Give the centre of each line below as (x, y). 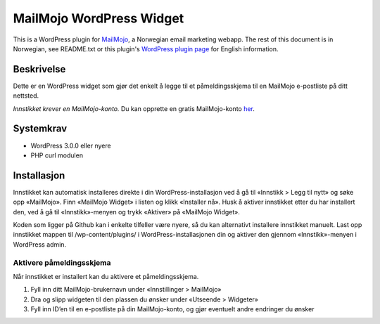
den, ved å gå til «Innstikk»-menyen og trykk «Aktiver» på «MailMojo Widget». (127, 212)
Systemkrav (40, 129)
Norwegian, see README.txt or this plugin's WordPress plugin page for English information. (146, 48)
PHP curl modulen (57, 155)
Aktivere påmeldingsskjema (62, 262)
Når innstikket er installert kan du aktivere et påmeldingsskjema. (106, 276)
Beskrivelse (39, 69)
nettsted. (26, 96)
